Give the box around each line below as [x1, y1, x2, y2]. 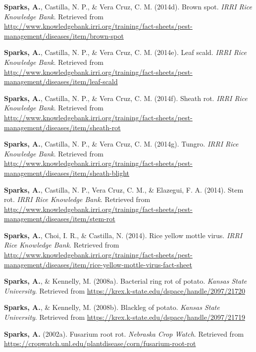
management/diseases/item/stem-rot [4, 213, 115, 224]
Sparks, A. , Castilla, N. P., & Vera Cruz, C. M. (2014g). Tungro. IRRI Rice [4, 139, 239, 149]
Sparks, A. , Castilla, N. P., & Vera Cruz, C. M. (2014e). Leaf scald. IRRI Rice [4, 47, 247, 57]
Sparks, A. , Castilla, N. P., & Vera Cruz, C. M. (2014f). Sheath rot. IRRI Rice [4, 93, 248, 103]
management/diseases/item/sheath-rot [4, 122, 121, 132]
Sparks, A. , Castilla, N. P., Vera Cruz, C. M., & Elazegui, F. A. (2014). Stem [4, 184, 244, 195]
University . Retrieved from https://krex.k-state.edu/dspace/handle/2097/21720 [4, 285, 245, 296]
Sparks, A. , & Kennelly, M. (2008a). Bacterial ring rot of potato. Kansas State [4, 276, 247, 286]
